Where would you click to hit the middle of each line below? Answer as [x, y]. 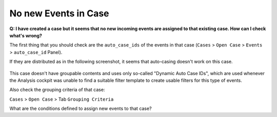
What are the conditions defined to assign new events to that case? [81, 109]
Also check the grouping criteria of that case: [57, 90]
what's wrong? [26, 35]
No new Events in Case [60, 13]
